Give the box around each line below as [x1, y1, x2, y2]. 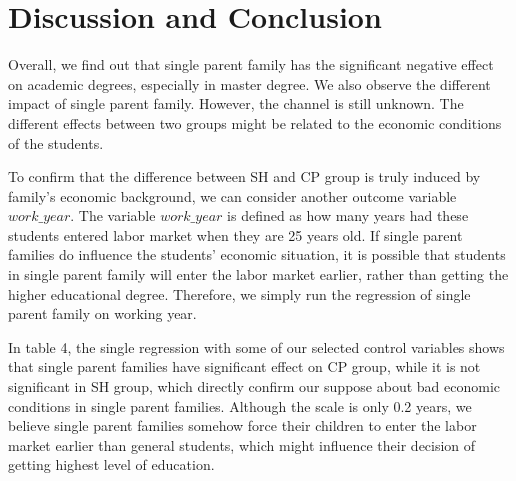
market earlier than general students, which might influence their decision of [8, 434, 476, 455]
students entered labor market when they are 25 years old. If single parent [8, 224, 463, 245]
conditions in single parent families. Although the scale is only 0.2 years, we [8, 395, 472, 416]
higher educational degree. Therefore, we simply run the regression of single [8, 283, 471, 304]
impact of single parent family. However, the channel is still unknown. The [8, 93, 464, 114]
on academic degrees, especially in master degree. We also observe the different [8, 73, 491, 94]
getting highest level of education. [8, 454, 215, 475]
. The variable [70, 205, 156, 226]
